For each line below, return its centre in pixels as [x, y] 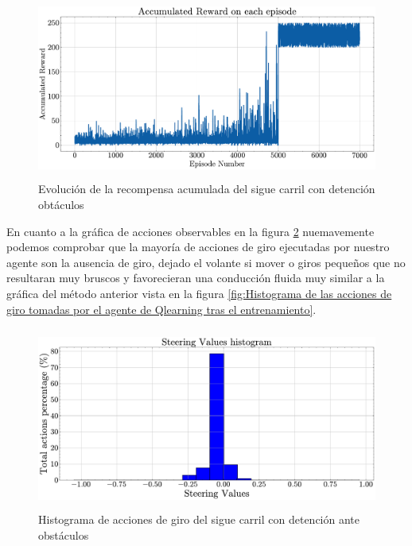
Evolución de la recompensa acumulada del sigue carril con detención [207, 189]
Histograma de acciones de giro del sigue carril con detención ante [199, 519]
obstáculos [64, 535]
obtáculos [61, 204]
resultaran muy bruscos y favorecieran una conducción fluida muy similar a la [196, 278]
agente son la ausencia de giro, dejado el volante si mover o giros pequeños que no [206, 262]
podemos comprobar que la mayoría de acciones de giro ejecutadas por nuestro [198, 247]
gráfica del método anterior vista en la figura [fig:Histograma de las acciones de [199, 293]
